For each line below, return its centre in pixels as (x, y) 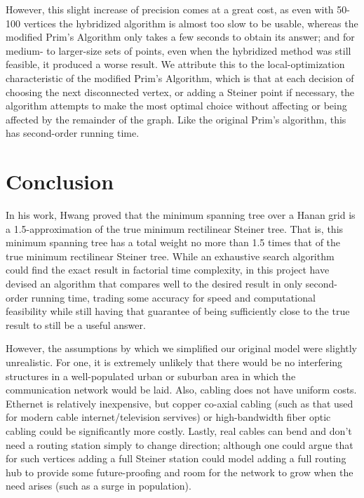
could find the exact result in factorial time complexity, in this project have (168, 270)
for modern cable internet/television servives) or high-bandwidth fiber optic (168, 417)
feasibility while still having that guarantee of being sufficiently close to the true (178, 311)
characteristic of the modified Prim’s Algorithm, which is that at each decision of (180, 78)
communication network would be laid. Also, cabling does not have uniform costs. (181, 390)
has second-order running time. (73, 133)
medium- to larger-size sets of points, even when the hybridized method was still (178, 50)
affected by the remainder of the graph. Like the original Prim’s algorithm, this (176, 119)
